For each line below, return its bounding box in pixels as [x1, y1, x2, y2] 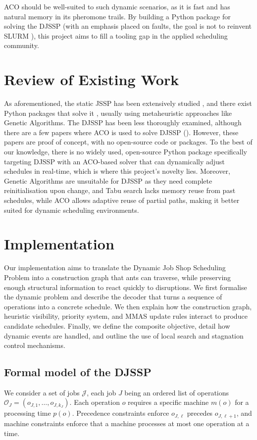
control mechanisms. [4, 340, 65, 350]
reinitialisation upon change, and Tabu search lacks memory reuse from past [4, 185, 236, 196]
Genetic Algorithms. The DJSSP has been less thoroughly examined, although [4, 117, 242, 128]
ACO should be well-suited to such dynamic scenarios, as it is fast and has [4, 1, 230, 11]
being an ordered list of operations [124, 387, 229, 397]
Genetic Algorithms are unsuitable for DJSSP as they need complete [4, 175, 212, 186]
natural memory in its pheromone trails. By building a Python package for [4, 11, 231, 21]
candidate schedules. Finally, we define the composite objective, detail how [4, 320, 230, 331]
